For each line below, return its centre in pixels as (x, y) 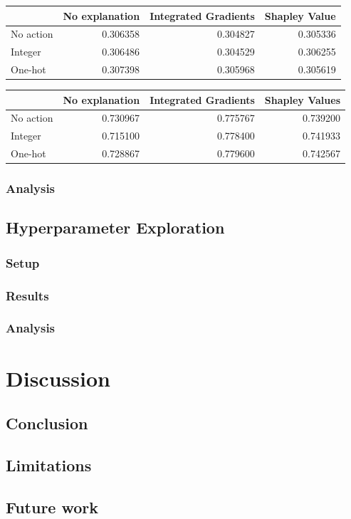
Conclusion (47, 423)
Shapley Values (303, 99)
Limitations (49, 465)
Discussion (58, 378)
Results (27, 295)
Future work (52, 507)
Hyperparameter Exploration (115, 227)
